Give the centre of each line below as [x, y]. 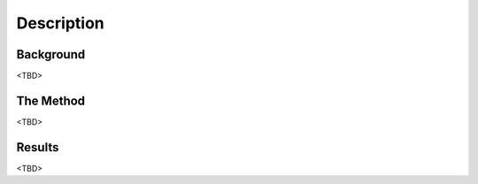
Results [38, 147]
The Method [51, 100]
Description [61, 23]
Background [51, 54]
